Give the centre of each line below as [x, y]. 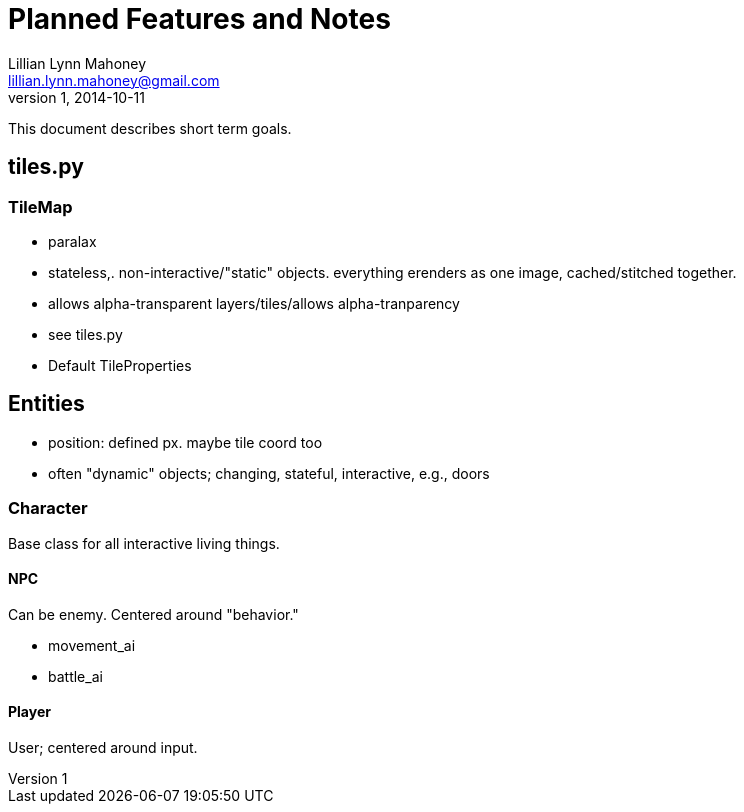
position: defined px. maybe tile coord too [185, 442]
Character [48, 508]
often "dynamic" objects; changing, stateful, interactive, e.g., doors [269, 473]
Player [29, 712]
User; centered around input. [103, 747]
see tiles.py [85, 334]
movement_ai [92, 645]
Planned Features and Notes [199, 19]
